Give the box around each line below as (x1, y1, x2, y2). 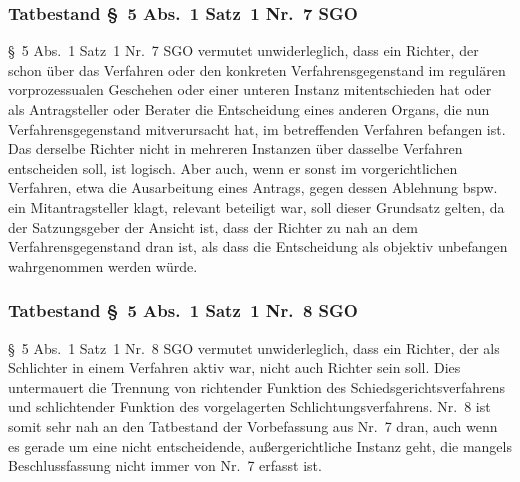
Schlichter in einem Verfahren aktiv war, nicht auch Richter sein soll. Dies (8, 357, 461, 378)
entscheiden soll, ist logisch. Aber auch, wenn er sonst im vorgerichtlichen (8, 157, 458, 178)
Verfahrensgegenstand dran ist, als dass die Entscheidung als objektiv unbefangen (8, 236, 508, 257)
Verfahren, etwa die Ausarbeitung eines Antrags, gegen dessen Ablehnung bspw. (8, 177, 498, 198)
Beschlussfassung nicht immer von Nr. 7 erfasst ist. (8, 455, 322, 476)
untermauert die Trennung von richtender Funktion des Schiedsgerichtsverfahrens (8, 376, 506, 397)
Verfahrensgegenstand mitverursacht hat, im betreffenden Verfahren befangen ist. (8, 118, 506, 139)
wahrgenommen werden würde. (8, 255, 198, 276)
